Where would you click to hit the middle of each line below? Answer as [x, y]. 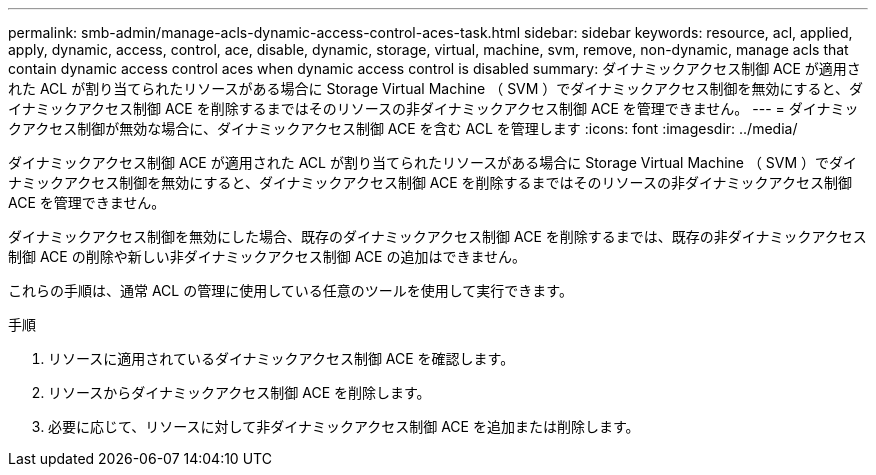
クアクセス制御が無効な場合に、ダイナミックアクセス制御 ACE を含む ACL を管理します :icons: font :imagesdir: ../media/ [403, 128]
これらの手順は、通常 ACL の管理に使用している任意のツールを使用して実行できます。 [290, 290]
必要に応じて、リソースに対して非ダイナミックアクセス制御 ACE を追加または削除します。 [344, 426]
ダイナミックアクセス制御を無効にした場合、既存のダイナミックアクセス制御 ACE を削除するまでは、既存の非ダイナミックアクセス [437, 236]
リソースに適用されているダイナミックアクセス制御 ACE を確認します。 [281, 358]
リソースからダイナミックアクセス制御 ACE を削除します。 [239, 392]
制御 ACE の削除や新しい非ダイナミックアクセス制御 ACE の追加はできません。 [267, 256]
